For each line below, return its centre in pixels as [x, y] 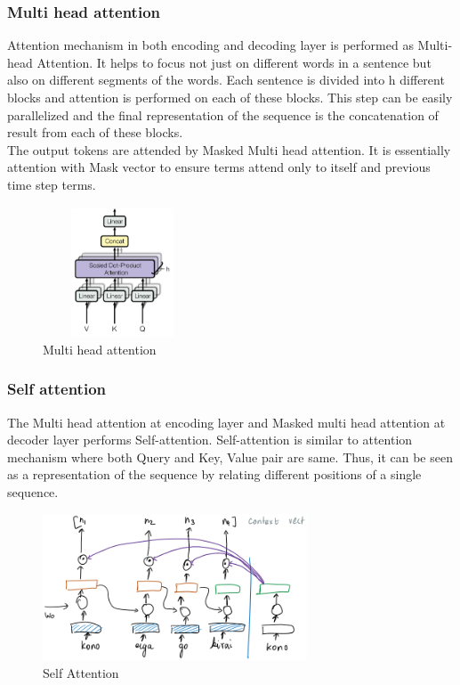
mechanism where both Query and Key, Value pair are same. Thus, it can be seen [230, 457]
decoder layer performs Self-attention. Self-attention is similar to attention [210, 440]
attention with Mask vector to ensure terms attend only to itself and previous [219, 167]
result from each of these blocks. [95, 132]
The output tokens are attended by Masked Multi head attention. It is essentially [229, 149]
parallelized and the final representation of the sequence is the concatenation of [223, 114]
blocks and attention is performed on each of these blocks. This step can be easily [230, 97]
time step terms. [52, 184]
